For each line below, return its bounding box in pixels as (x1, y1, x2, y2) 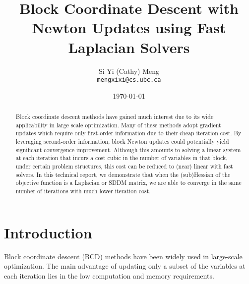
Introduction (4, 222, 92, 242)
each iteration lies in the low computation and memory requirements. (4, 270, 214, 281)
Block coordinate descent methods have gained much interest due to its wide (15, 113, 214, 121)
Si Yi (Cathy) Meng (98, 65, 160, 76)
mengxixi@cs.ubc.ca (97, 76, 161, 84)
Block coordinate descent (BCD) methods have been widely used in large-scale (4, 251, 243, 261)
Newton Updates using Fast (32, 17, 226, 38)
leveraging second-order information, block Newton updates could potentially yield (15, 137, 229, 146)
